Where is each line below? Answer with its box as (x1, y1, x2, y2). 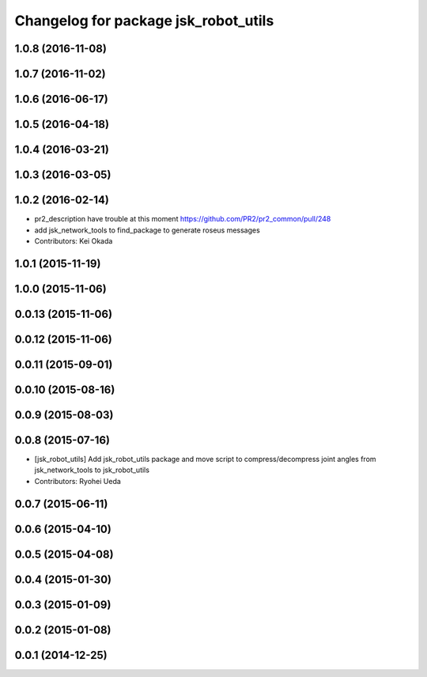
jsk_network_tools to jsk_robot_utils (34, 465, 150, 475)
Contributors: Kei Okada (34, 236, 113, 245)
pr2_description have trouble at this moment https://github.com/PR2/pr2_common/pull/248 (34, 214, 331, 224)
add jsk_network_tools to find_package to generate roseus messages (34, 225, 260, 235)
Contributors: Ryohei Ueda (34, 476, 122, 486)
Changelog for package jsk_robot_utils (14, 12, 274, 29)
